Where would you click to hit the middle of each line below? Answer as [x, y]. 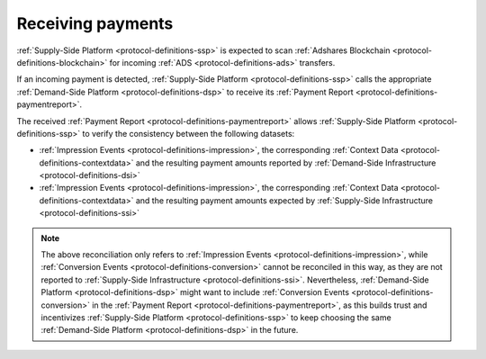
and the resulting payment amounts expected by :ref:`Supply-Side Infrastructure [284, 200]
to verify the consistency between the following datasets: [189, 133]
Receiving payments [95, 23]
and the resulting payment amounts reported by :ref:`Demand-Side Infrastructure [286, 163]
